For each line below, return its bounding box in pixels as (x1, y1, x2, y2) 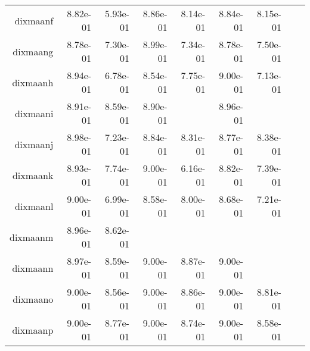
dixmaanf (14, 13, 54, 27)
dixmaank (12, 168, 54, 182)
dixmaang (13, 44, 54, 58)
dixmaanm (10, 230, 54, 244)
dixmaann (12, 261, 54, 275)
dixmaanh (12, 75, 54, 89)
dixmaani (14, 106, 54, 120)
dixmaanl (14, 199, 54, 213)
